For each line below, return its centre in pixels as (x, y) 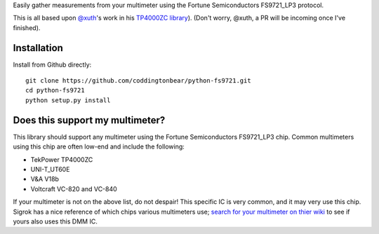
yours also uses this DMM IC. (55, 221)
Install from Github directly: (52, 64)
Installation (38, 48)
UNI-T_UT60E (50, 169)
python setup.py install (68, 100)
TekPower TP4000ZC (62, 159)
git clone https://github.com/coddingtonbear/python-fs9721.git (139, 81)
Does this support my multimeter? (89, 120)
